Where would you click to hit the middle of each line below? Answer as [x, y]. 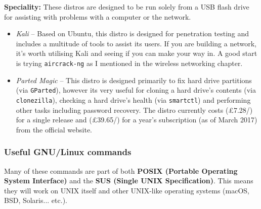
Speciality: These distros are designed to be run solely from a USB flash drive [127, 7]
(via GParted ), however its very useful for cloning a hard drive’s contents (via [136, 90]
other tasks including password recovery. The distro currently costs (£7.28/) [134, 110]
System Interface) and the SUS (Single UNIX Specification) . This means [129, 181]
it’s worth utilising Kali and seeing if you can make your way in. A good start [137, 53]
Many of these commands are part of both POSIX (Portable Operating [121, 170]
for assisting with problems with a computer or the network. [98, 16]
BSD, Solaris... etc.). [36, 200]
